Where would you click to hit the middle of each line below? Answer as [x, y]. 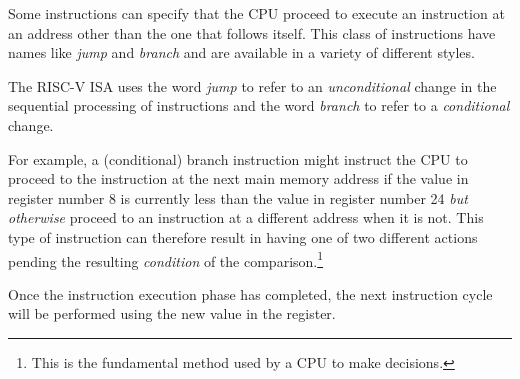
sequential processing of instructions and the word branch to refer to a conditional [259, 105]
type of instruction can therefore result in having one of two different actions [243, 236]
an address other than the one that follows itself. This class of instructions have [252, 32]
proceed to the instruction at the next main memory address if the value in [238, 178]
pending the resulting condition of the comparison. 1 [166, 259]
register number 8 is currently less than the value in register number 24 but [238, 197]
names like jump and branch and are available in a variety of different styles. [241, 52]
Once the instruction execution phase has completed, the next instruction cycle [250, 293]
